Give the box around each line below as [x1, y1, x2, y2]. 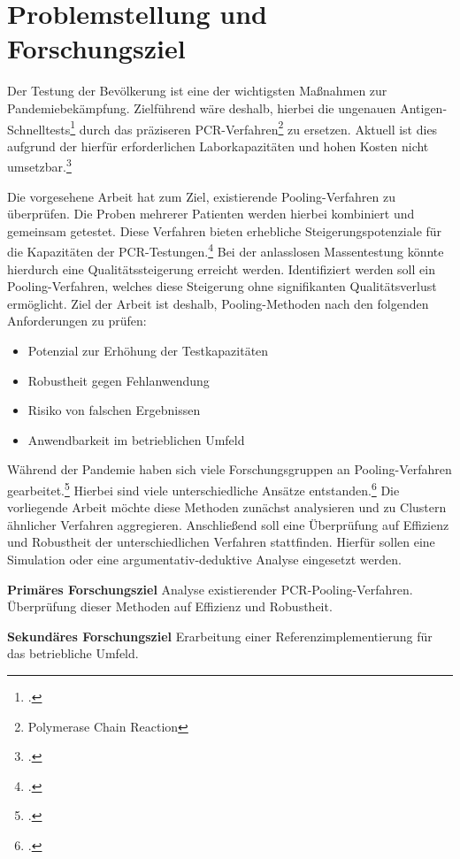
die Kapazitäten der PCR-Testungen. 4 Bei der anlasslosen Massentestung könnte [7, 240, 444, 261]
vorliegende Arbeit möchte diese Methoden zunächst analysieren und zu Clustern [7, 498, 447, 517]
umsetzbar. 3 [7, 155, 72, 175]
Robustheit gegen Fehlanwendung [27, 371, 210, 389]
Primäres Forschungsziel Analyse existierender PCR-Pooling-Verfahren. [7, 579, 413, 598]
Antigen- [400, 98, 448, 117]
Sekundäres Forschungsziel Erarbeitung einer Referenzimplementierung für [7, 626, 433, 645]
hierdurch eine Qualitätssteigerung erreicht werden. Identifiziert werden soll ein [7, 259, 435, 278]
